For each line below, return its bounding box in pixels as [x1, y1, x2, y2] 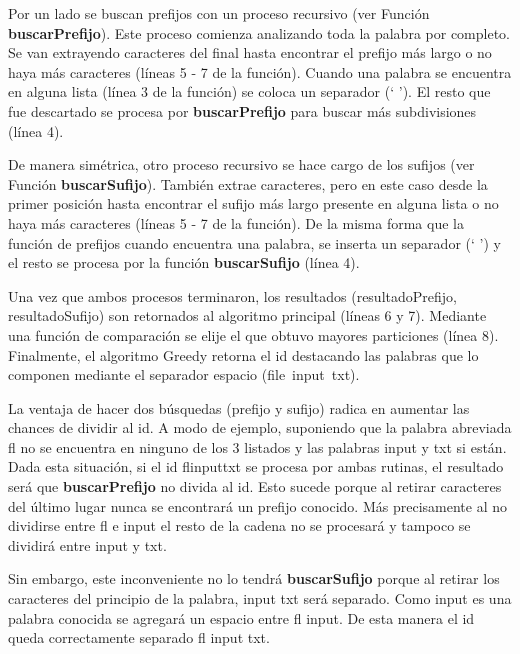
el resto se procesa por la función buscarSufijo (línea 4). [8, 252, 360, 273]
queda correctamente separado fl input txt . [8, 627, 270, 648]
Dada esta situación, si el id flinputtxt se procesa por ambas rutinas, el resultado [8, 456, 504, 477]
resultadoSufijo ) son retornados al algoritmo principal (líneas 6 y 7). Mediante [8, 305, 487, 326]
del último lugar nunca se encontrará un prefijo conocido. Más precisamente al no [8, 495, 507, 516]
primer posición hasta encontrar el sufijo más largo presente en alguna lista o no [8, 193, 499, 214]
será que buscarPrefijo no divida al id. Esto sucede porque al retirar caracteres [8, 476, 502, 497]
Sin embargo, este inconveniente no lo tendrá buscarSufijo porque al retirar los [8, 568, 500, 589]
